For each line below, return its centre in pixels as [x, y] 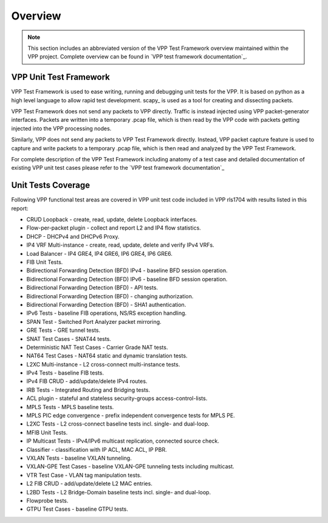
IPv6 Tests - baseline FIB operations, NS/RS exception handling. [107, 313]
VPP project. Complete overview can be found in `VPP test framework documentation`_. [137, 57]
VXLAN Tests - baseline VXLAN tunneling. [79, 458]
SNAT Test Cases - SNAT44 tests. [69, 339]
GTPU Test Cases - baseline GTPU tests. [77, 509]
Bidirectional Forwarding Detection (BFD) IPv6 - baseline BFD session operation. [127, 279]
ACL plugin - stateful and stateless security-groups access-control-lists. [117, 398]
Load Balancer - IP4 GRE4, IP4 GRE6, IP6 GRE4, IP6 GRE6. [100, 253]
